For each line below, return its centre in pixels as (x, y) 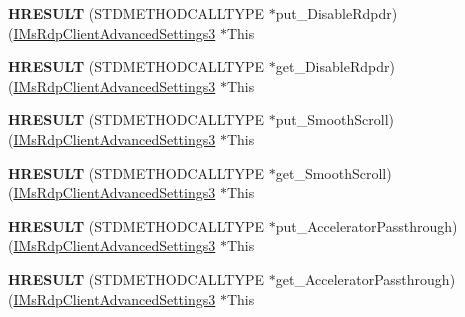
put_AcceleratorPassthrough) (366, 225)
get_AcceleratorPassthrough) (365, 278)
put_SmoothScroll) (335, 119)
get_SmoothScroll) (333, 172)
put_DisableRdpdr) (336, 13)
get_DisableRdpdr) (335, 66)
